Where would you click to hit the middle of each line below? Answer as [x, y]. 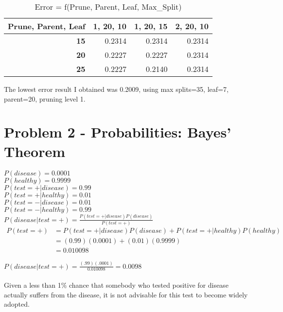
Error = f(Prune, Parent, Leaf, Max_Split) [108, 7]
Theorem [35, 151]
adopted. [17, 304]
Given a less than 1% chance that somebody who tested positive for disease [116, 285]
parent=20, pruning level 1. [45, 98]
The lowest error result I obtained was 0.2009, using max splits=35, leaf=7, [116, 89]
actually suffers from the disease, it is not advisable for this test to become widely [126, 294]
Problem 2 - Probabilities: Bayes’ [118, 132]
